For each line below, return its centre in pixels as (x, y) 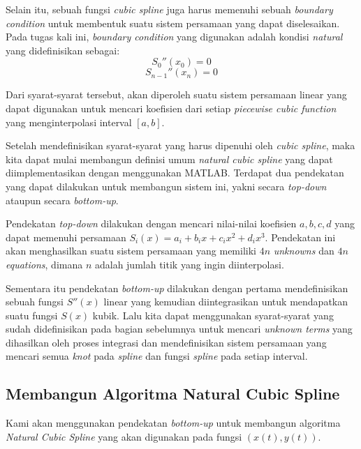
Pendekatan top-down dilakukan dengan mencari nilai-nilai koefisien (151, 223)
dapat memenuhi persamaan (66, 237)
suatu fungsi (32, 315)
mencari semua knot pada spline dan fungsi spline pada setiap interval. (157, 356)
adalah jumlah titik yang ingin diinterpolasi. (189, 264)
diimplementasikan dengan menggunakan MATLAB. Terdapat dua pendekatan (175, 173)
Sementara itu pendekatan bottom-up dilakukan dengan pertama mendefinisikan (177, 288)
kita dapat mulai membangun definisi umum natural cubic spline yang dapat (169, 159)
